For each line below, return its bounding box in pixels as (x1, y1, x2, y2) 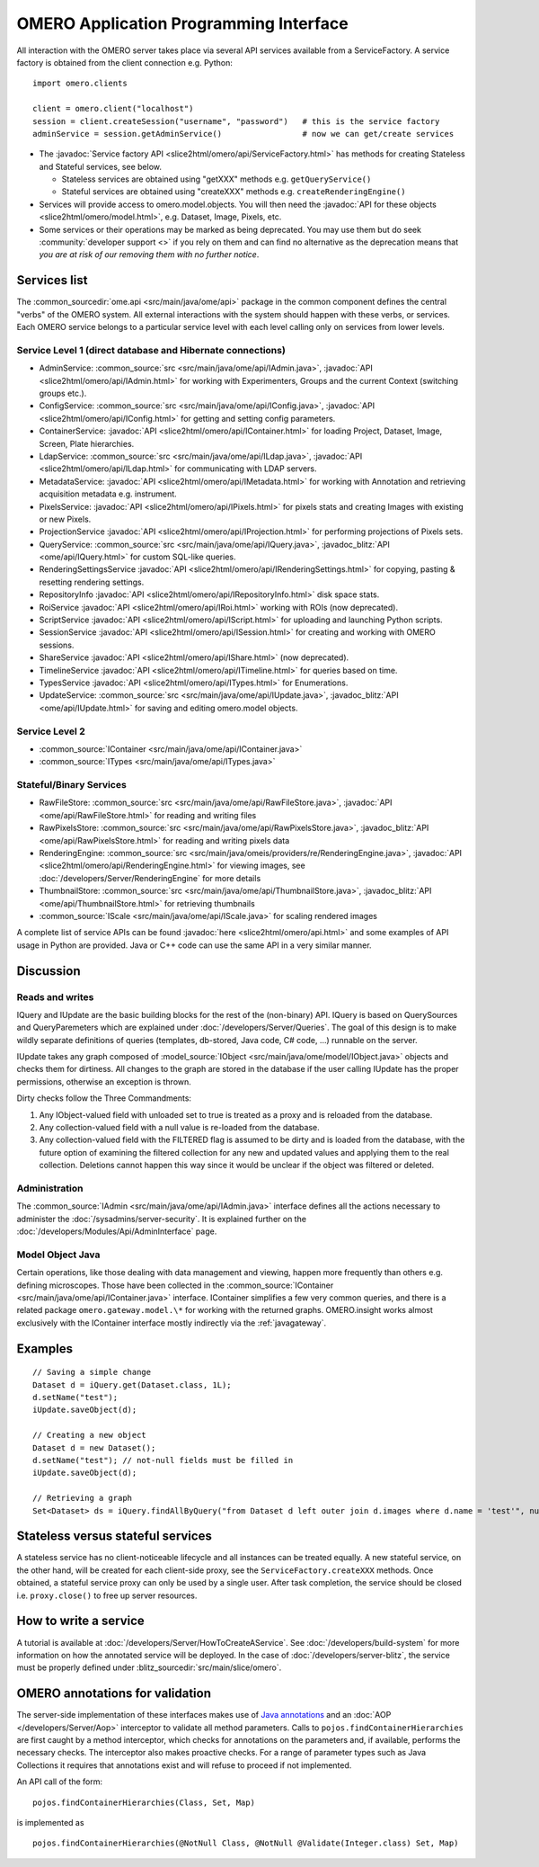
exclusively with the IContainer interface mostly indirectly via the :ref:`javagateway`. (16, 1318, 327, 1328)
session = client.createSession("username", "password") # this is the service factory (32, 116, 440, 126)
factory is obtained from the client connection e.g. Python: (16, 57, 233, 67)
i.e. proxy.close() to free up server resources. (16, 1590, 198, 1601)
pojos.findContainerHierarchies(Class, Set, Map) (32, 1797, 256, 1808)
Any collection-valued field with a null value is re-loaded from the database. (39, 1122, 320, 1133)
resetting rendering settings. (39, 576, 145, 587)
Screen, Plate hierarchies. (39, 438, 135, 449)
